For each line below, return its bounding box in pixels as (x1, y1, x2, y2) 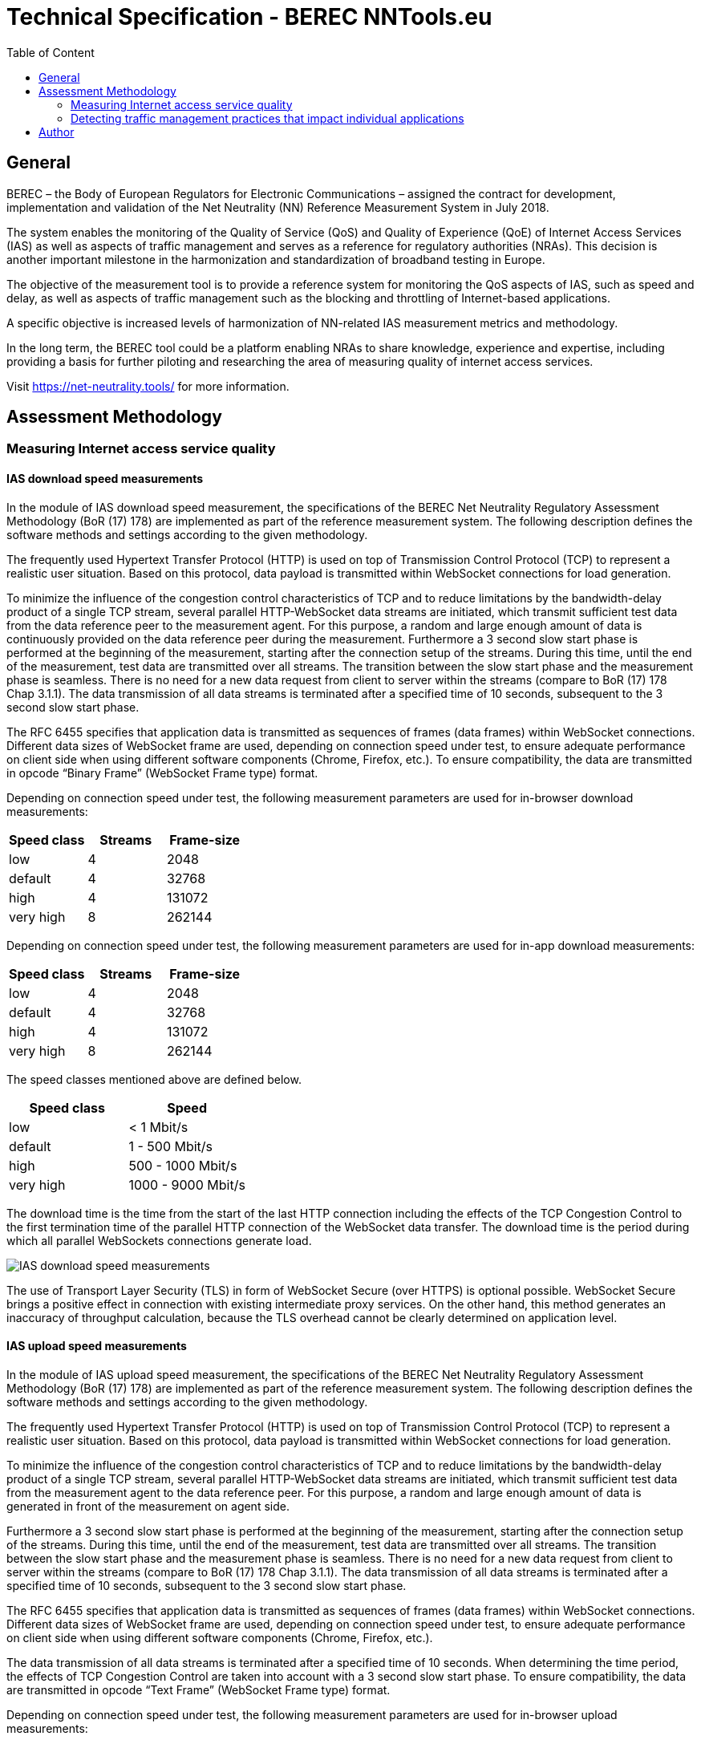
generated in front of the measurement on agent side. (6, 1499, 290, 1513)
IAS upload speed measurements (6, 1339, 187, 1353)
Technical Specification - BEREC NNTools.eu (6, 3, 492, 30)
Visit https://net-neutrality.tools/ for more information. (6, 379, 290, 393)
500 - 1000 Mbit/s (128, 1157, 237, 1174)
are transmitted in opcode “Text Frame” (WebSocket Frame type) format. (6, 1682, 391, 1697)
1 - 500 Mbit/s (128, 1138, 213, 1154)
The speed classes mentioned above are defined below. (6, 1072, 302, 1086)
